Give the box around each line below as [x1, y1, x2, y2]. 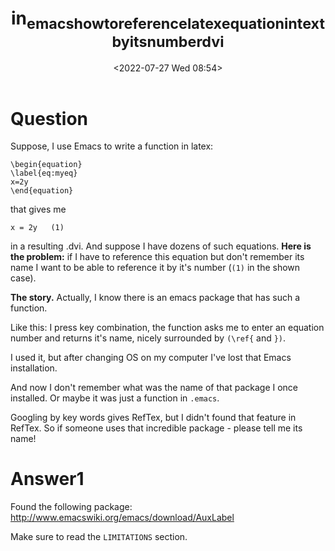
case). [10, 272, 37, 284]
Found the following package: [10, 501, 133, 513]
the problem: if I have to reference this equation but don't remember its [10, 251, 305, 263]
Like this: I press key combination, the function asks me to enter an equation [10, 322, 325, 334]
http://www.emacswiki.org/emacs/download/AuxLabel [10, 512, 235, 524]
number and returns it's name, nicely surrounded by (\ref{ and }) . [10, 332, 287, 344]
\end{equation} [10, 186, 74, 196]
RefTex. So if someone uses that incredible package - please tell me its [10, 422, 303, 434]
